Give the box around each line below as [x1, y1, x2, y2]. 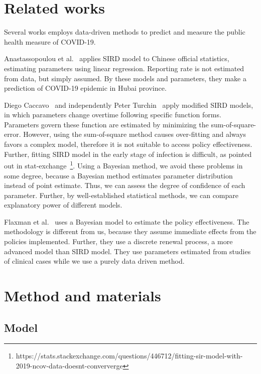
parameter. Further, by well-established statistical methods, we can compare [4, 190, 239, 200]
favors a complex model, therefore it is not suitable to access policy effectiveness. [4, 139, 252, 149]
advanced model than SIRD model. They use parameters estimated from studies [4, 246, 251, 256]
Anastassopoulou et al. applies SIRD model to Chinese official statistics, [4, 53, 229, 64]
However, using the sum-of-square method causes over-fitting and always [23, 129, 246, 139]
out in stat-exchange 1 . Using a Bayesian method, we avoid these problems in [4, 159, 243, 170]
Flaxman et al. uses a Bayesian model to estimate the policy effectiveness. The [4, 216, 249, 227]
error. [4, 129, 21, 139]
